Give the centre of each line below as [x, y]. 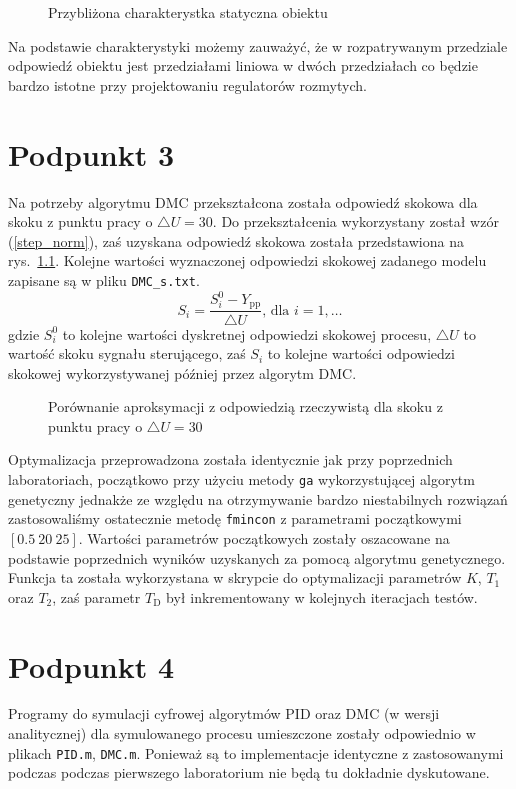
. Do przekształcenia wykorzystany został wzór [355, 221]
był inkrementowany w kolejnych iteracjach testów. [322, 596]
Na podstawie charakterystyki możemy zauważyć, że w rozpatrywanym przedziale [258, 45]
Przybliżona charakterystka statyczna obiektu [188, 12]
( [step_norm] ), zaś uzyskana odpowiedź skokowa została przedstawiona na [236, 240]
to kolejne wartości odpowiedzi [361, 353]
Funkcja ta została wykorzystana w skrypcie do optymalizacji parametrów [235, 577]
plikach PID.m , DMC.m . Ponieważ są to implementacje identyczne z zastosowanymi [256, 752]
